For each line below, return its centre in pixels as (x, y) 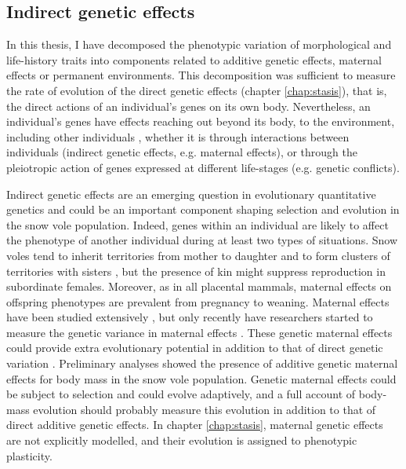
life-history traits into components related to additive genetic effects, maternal (194, 59)
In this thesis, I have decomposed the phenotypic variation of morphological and (199, 44)
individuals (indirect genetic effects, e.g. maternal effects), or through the (182, 152)
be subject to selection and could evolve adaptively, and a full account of (181, 394)
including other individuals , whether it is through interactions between (178, 136)
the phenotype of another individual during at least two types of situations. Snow (202, 240)
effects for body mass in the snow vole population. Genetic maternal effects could (201, 378)
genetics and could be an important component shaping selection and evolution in (203, 209)
